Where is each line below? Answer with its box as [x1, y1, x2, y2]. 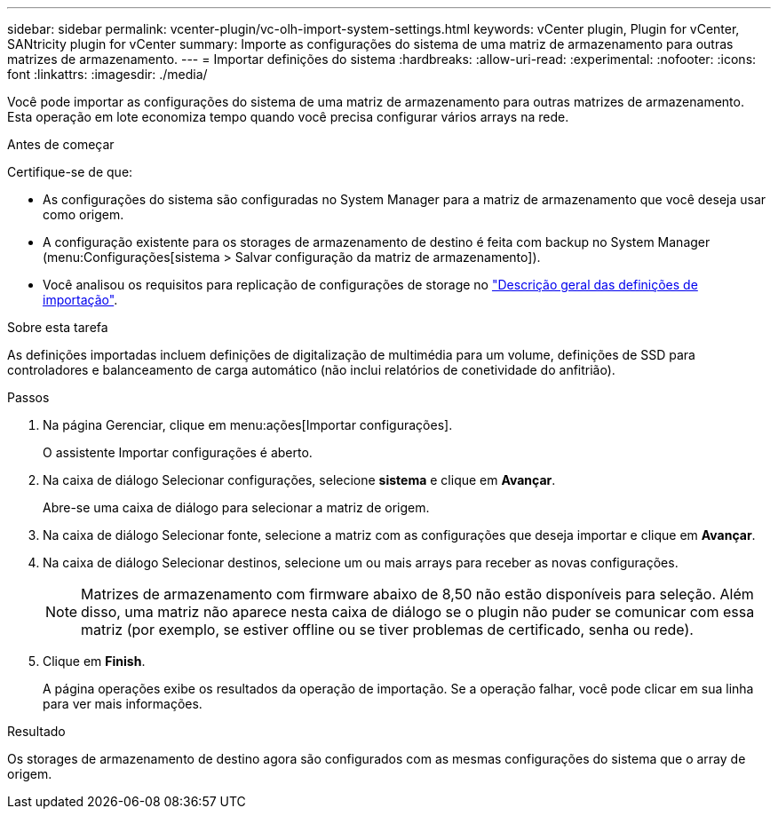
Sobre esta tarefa [7, 320, 108, 335]
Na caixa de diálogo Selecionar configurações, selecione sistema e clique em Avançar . [43, 472, 556, 487]
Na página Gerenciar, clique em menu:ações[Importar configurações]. [43, 417, 453, 432]
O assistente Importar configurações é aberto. [43, 445, 313, 460]
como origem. [43, 207, 124, 222]
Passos [7, 390, 50, 405]
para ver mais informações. [43, 696, 202, 711]
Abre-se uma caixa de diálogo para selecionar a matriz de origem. [43, 500, 430, 515]
